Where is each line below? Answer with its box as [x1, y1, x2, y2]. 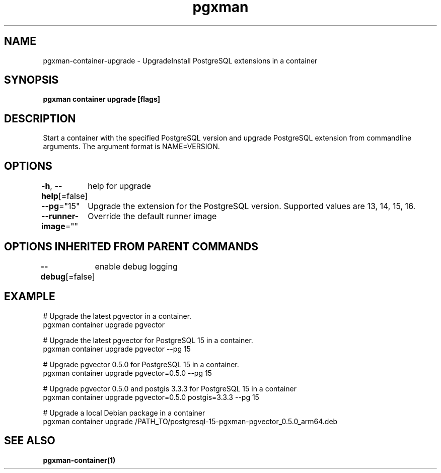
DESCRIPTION [4, 112, 76, 125]
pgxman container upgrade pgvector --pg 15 [43, 344, 191, 353]
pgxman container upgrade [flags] [43, 95, 161, 104]
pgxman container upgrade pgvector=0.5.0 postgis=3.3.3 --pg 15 [43, 392, 259, 401]
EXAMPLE [4, 290, 55, 303]
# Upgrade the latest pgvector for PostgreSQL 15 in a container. [43, 335, 253, 345]
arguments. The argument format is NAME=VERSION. [43, 142, 220, 151]
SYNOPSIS [4, 74, 59, 87]
